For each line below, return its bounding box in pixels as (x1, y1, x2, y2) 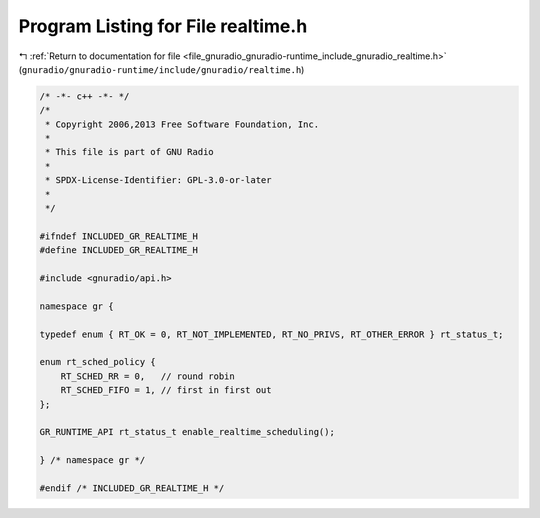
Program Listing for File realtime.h (18, 15, 308, 37)
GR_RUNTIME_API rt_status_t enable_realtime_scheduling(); (39, 426, 335, 438)
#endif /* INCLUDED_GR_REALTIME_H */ (39, 482, 225, 494)
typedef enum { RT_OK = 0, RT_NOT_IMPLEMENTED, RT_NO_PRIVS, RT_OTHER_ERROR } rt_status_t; (39, 328, 504, 340)
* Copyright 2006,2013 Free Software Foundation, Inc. (45, 118, 320, 130)
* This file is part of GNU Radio (45, 146, 214, 158)
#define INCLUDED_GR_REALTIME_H (39, 245, 199, 256)
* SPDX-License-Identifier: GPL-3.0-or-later (45, 175, 272, 186)
